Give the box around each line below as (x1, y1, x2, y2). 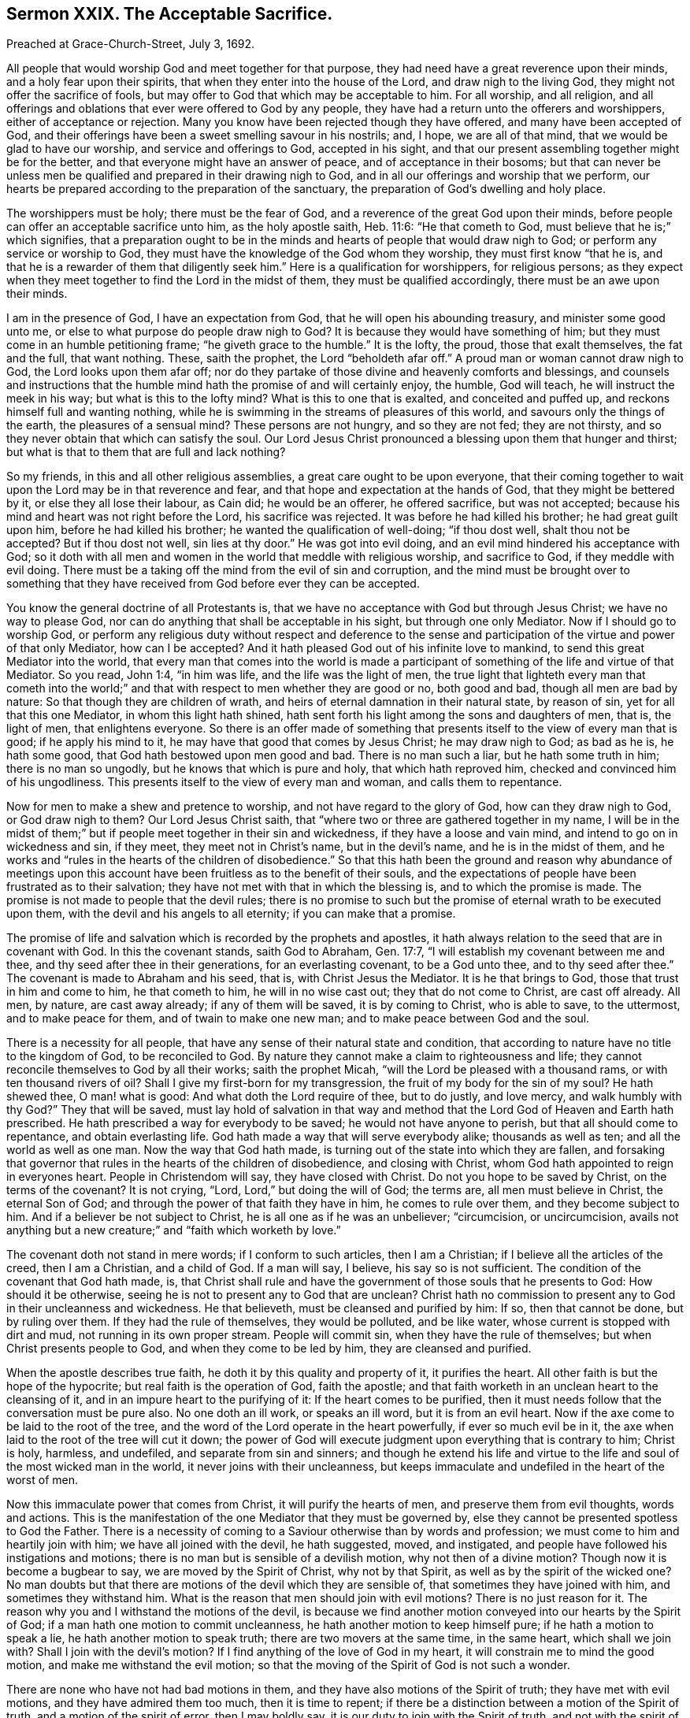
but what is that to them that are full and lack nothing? (6, 445, 286, 459)
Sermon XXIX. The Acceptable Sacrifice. (6, 4, 333, 24)
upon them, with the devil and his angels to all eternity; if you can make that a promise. (6, 907, 456, 921)
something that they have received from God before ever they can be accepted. (6, 577, 420, 591)
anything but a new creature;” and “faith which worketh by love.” (6, 1223, 341, 1237)
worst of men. (6, 1473, 79, 1487)
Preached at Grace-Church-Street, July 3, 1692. (6, 37, 255, 51)
